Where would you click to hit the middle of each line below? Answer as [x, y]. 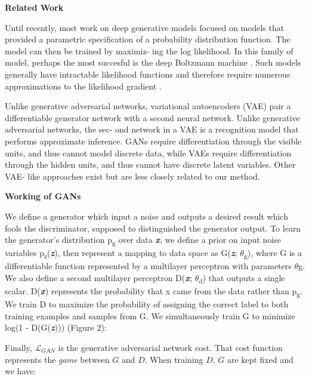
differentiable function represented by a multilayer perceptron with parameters [148, 266]
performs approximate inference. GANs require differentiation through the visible [153, 141]
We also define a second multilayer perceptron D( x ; [98, 277]
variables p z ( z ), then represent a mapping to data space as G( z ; [121, 254]
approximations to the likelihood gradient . [83, 86]
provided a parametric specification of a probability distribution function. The [148, 39]
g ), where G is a [273, 254]
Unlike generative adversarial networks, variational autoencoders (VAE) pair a [148, 106]
